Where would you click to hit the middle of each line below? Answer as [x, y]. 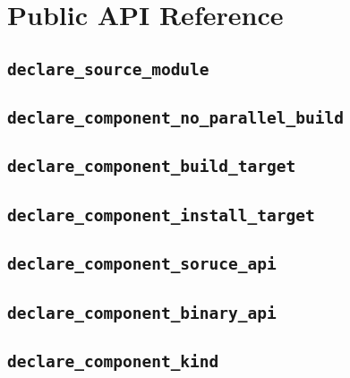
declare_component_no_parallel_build [175, 118]
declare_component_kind [113, 361]
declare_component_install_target [161, 215]
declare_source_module [108, 69]
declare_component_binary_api [142, 313]
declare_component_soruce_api [142, 264]
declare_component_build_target [152, 167]
